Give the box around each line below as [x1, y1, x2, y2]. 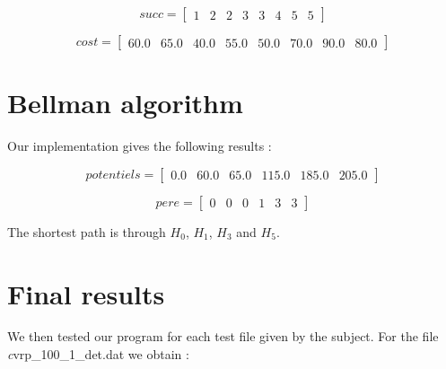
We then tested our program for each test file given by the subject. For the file [7, 327, 439, 346]
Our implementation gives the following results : [7, 136, 272, 155]
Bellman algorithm [7, 84, 243, 121]
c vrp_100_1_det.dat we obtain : [7, 345, 189, 364]
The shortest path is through [7, 222, 166, 241]
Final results [7, 275, 165, 312]
